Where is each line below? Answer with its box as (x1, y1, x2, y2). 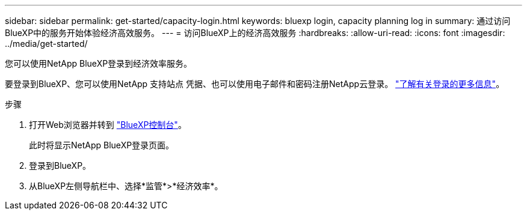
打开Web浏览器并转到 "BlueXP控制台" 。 (29, 120, 186, 130)
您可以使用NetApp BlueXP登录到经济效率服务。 (5, 58, 193, 68)
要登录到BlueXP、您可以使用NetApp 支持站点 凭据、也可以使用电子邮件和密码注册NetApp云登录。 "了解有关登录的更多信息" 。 (5, 79, 505, 89)
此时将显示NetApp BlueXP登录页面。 (29, 140, 174, 150)
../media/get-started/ (5, 38, 88, 49)
